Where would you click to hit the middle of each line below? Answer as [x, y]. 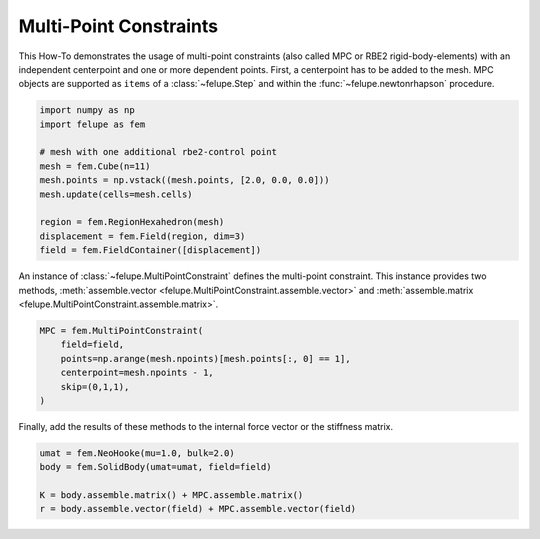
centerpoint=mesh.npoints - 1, [137, 373]
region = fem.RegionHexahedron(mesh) [132, 222]
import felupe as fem [92, 124]
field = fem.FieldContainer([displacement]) [150, 250]
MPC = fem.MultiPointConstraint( [121, 330]
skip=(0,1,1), [95, 386]
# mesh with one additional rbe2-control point [158, 152]
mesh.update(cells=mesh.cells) [116, 194]
